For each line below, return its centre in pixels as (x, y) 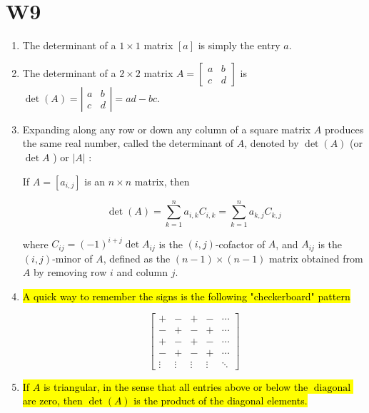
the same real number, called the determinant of (128, 143)
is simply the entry (239, 45)
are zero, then (52, 401)
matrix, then (162, 181)
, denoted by (272, 143)
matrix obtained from (316, 258)
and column (142, 272)
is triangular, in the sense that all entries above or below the (176, 386)
